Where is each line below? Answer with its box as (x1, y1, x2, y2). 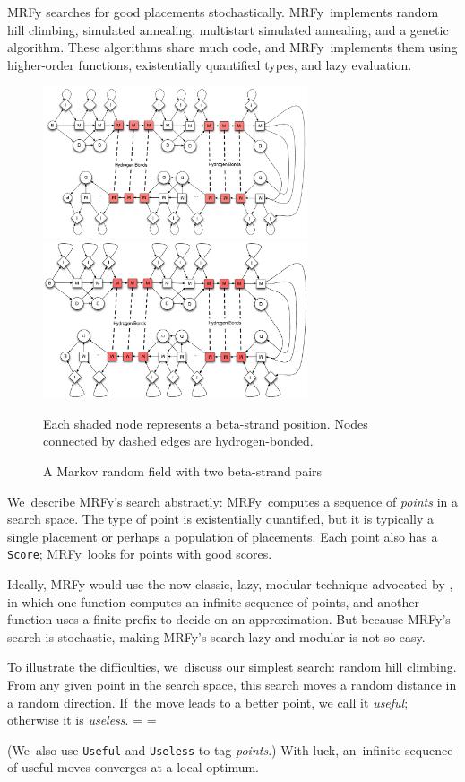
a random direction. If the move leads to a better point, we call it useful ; (7, 692, 409, 711)
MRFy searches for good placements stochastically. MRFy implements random (7, 3, 439, 21)
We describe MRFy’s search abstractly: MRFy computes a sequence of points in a (7, 491, 458, 510)
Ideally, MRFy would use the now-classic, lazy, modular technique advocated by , (7, 574, 453, 593)
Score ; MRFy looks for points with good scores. (7, 544, 272, 563)
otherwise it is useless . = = (7, 710, 157, 729)
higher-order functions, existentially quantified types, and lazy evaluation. (7, 55, 412, 74)
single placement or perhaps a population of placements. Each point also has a (7, 526, 438, 545)
